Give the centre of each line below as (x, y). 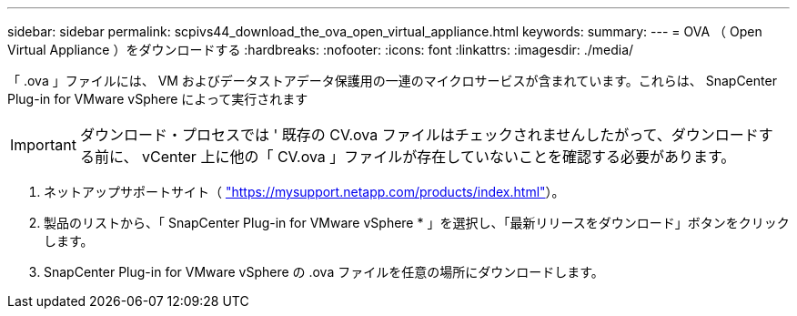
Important (43, 145)
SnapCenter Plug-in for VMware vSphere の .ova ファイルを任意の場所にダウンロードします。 (324, 272)
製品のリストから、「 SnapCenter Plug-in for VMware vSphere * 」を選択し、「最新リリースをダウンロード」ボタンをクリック (417, 223)
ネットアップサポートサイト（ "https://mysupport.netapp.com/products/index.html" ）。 (304, 192)
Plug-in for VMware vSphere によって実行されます (158, 99)
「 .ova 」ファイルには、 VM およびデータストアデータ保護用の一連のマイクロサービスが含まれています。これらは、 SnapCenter (392, 81)
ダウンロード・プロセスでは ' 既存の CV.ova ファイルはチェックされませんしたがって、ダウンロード (419, 135)
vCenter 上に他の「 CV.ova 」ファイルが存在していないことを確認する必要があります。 (439, 157)
